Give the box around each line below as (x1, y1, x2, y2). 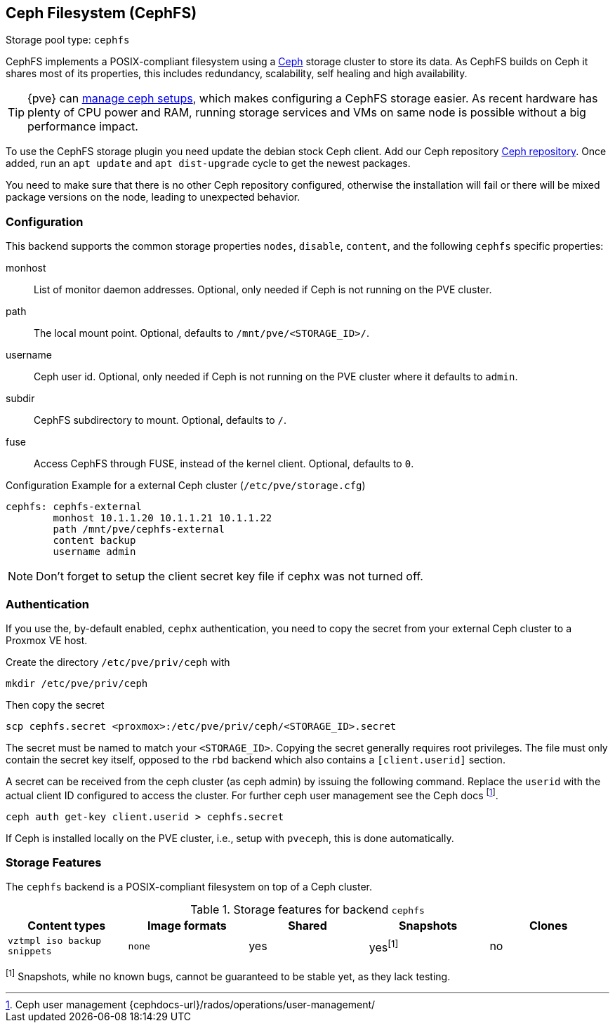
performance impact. (27, 119, 138, 134)
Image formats (147, 919, 227, 933)
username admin (53, 546, 136, 558)
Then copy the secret (6, 698, 105, 711)
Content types (27, 919, 106, 933)
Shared (288, 919, 327, 933)
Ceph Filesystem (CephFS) (6, 4, 197, 22)
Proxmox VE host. (6, 634, 88, 646)
